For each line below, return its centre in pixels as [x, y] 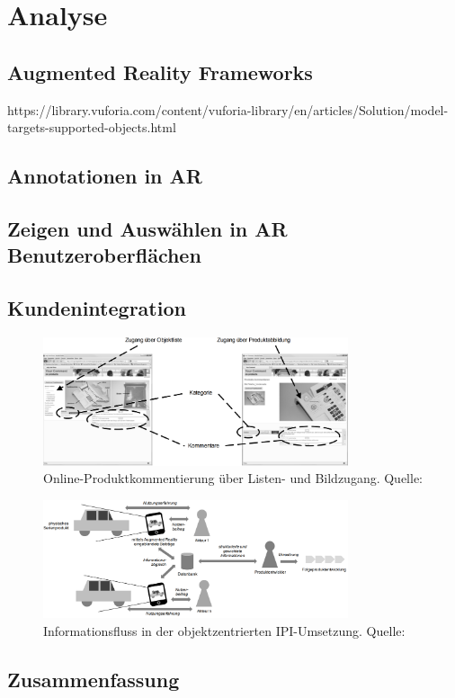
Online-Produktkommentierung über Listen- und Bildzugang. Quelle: [233, 478]
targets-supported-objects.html [92, 127]
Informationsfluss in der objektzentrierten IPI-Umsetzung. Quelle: [224, 630]
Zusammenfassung [94, 679]
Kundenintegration [97, 308]
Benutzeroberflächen [104, 255]
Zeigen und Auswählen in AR [147, 228]
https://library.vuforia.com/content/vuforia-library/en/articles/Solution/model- [228, 109]
